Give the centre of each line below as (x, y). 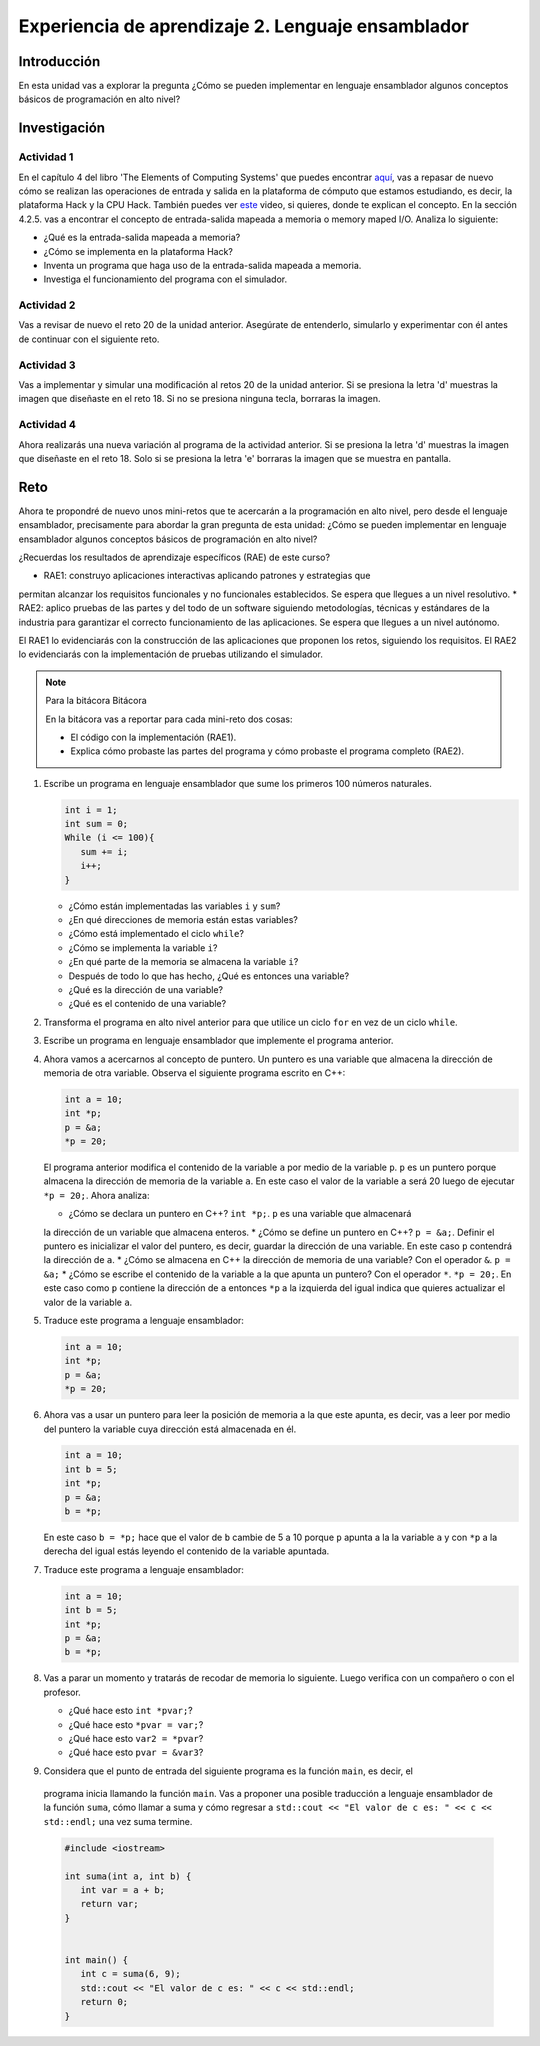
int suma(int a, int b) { (128, 1876)
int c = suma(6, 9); (131, 1974)
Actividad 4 (47, 425)
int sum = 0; (96, 824)
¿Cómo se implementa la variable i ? (143, 947)
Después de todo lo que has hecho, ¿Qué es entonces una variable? (209, 976)
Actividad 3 (47, 365)
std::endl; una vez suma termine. (118, 1821)
